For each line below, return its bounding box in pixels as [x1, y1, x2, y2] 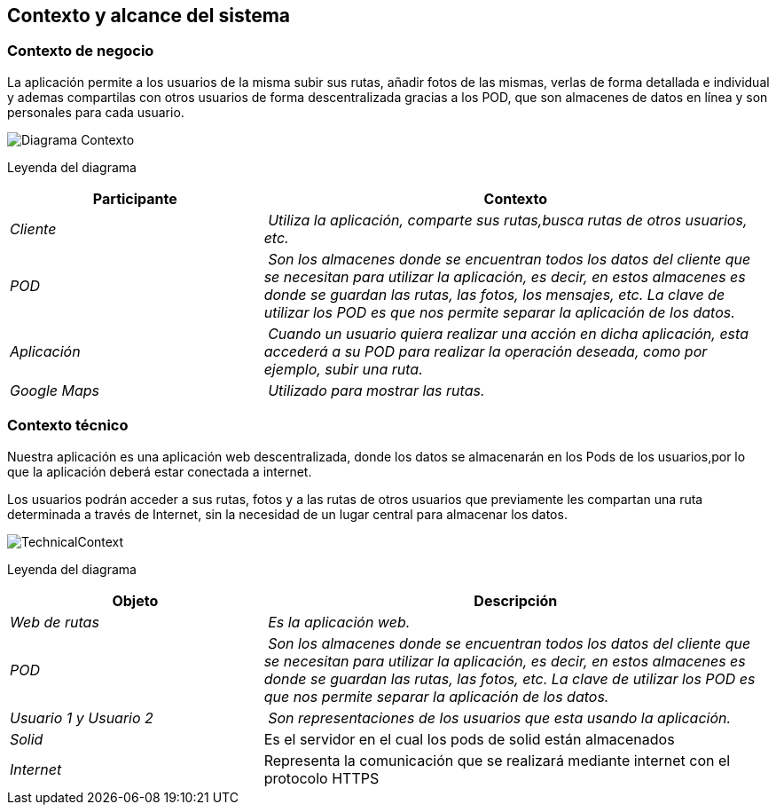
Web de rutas [10, 612, 99, 631]
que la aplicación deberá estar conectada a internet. [7, 463, 312, 479]
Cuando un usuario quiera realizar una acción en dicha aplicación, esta [268, 324, 749, 343]
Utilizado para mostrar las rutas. [268, 381, 485, 399]
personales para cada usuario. [7, 104, 184, 120]
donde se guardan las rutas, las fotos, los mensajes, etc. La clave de [263, 285, 725, 304]
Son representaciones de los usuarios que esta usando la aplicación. [268, 708, 732, 727]
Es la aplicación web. [268, 612, 411, 631]
